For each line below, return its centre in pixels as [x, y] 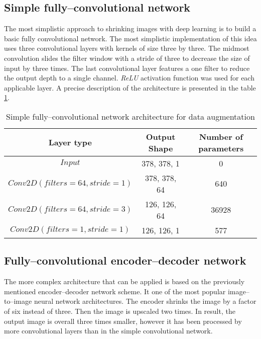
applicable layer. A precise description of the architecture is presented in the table [130, 87]
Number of [221, 136]
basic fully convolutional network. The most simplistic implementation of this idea [130, 38]
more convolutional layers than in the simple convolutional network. [108, 331]
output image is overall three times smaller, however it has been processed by [123, 321]
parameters [221, 148]
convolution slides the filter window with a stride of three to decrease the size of [127, 58]
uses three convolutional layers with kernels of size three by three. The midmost [127, 48]
